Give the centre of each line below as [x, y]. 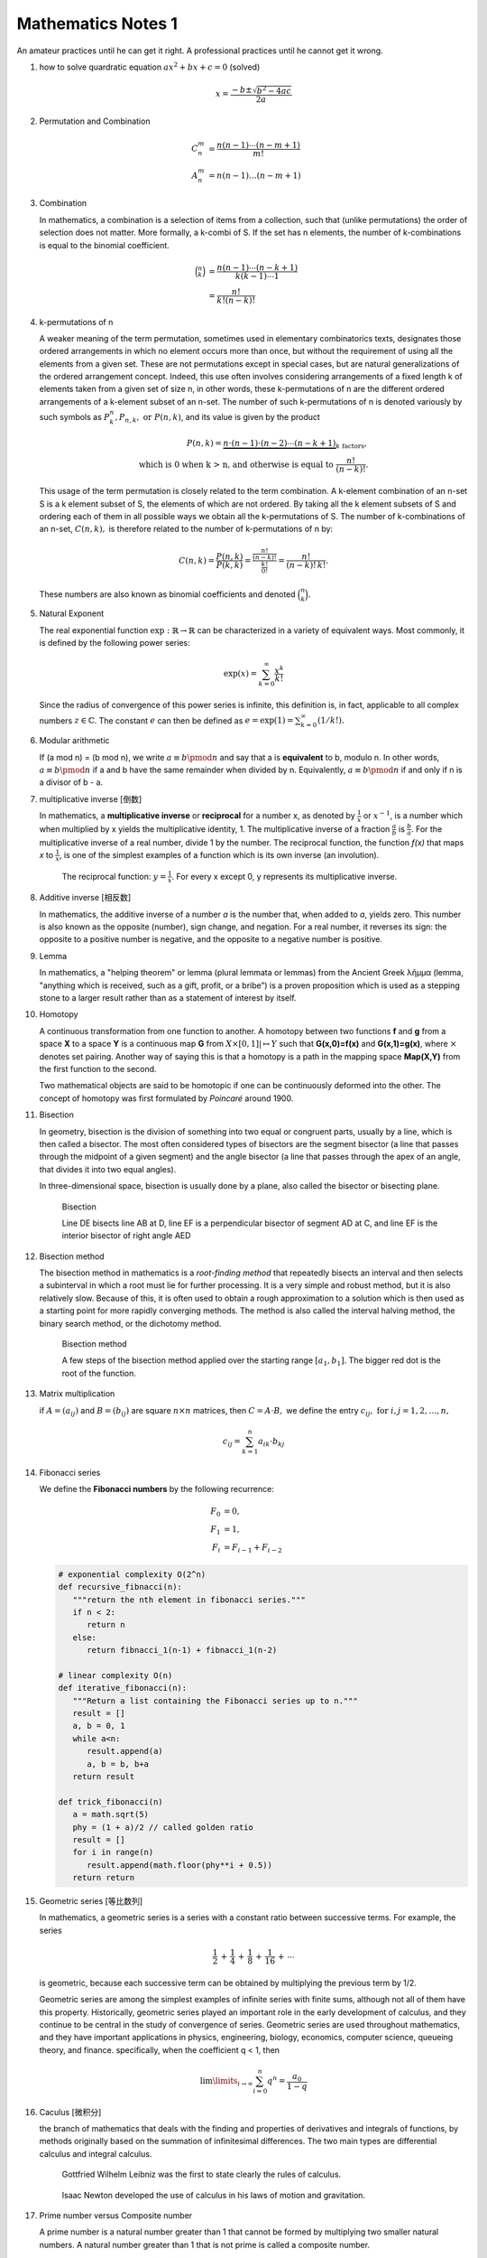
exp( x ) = [240, 674]
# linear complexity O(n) [115, 1675]
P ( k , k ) [230, 565]
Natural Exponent [72, 613]
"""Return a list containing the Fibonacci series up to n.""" [215, 1701]
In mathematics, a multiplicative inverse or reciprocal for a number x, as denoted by [197, 816]
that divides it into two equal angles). [108, 1169]
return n [106, 1625]
